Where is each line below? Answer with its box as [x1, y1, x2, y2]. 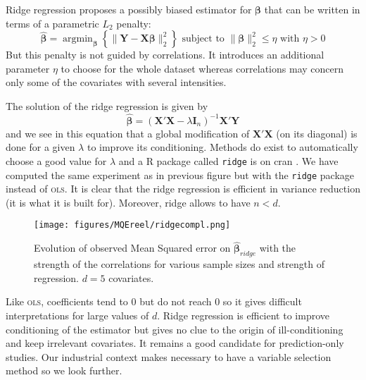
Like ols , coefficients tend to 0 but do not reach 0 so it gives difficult [6, 294, 302, 309]
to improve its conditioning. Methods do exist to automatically [87, 140, 358, 154]
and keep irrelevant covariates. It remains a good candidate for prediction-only [6, 336, 344, 350]
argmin [63, 34, 93, 44]
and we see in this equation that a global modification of [6, 125, 250, 140]
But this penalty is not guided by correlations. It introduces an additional [6, 47, 324, 62]
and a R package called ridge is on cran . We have [118, 153, 339, 168]
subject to [182, 34, 225, 44]
